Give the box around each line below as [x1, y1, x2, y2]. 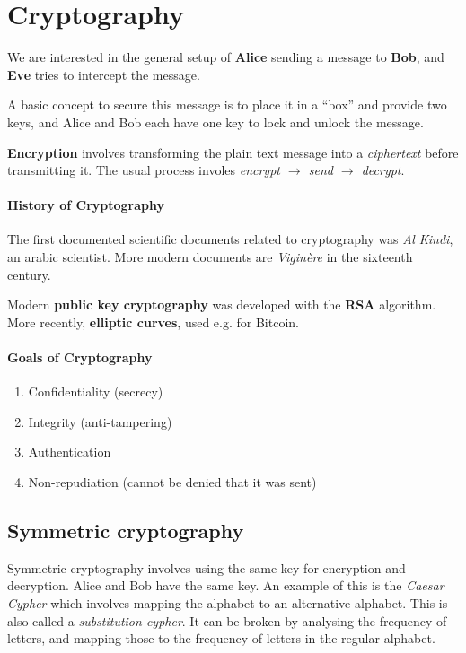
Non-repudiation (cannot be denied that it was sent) [28, 473, 317, 492]
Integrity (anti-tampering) [28, 412, 172, 431]
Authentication [28, 442, 111, 461]
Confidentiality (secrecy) [28, 382, 163, 401]
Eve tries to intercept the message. [7, 65, 200, 83]
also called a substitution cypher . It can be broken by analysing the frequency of [7, 611, 447, 630]
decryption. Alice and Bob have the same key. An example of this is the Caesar [7, 576, 444, 595]
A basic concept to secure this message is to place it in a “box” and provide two [7, 95, 447, 114]
